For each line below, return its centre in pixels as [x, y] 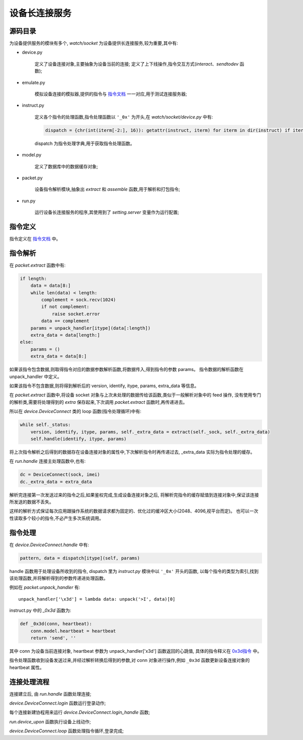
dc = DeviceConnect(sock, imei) [60, 475]
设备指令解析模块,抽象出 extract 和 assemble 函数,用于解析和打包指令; [107, 189]
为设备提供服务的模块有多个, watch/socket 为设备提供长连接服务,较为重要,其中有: [94, 43]
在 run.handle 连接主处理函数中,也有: [47, 461]
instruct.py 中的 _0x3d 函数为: [40, 610]
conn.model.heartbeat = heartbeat [73, 631]
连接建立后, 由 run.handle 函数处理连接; [50, 694]
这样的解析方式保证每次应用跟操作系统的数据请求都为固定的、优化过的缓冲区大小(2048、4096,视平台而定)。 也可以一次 [134, 511]
